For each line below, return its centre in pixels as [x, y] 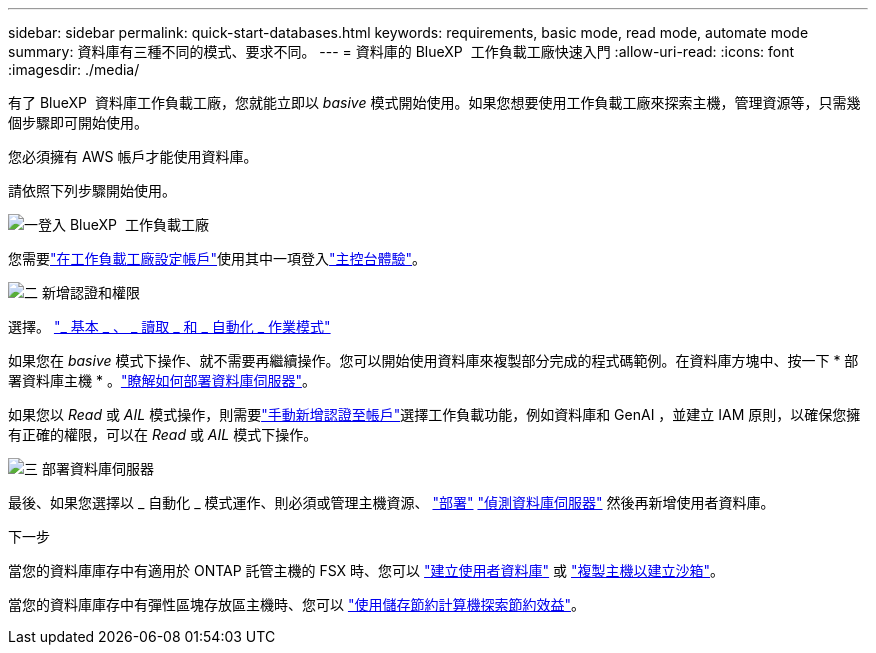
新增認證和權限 [90, 292]
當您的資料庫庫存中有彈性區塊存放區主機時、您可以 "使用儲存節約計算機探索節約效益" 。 [296, 604]
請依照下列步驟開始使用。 [92, 190]
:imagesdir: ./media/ [74, 69]
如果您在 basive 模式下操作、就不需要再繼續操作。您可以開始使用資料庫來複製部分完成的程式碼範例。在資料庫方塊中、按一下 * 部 [433, 360]
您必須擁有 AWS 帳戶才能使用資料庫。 [133, 156]
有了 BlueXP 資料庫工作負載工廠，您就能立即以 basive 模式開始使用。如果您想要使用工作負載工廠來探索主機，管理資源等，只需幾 [434, 102]
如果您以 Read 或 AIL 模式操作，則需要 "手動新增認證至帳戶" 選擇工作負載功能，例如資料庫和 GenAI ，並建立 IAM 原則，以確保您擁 [434, 414]
